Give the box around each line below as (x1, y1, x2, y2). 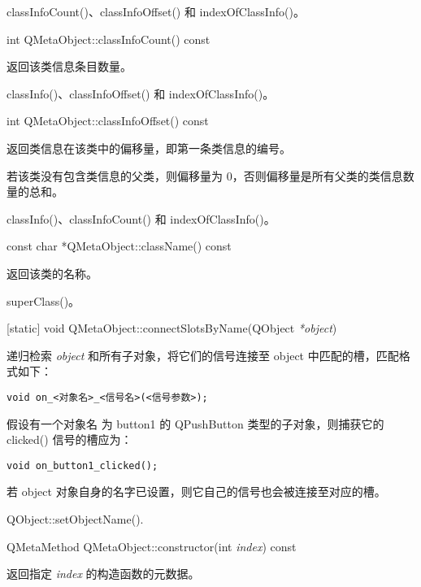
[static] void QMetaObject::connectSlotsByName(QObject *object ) (7, 320, 337, 337)
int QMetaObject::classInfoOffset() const (7, 112, 209, 129)
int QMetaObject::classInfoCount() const (7, 30, 210, 47)
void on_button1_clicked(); (7, 459, 158, 472)
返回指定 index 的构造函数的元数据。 (7, 565, 200, 582)
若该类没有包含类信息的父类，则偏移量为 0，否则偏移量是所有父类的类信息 (7, 167, 403, 184)
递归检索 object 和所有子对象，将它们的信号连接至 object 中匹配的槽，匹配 (7, 346, 399, 363)
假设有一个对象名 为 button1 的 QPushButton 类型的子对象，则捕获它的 (7, 415, 384, 432)
